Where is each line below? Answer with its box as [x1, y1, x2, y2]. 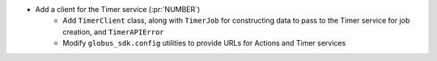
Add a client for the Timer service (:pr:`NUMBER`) [35, 5, 201, 14]
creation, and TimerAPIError [62, 26, 165, 36]
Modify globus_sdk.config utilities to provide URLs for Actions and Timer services [62, 39, 346, 48]
